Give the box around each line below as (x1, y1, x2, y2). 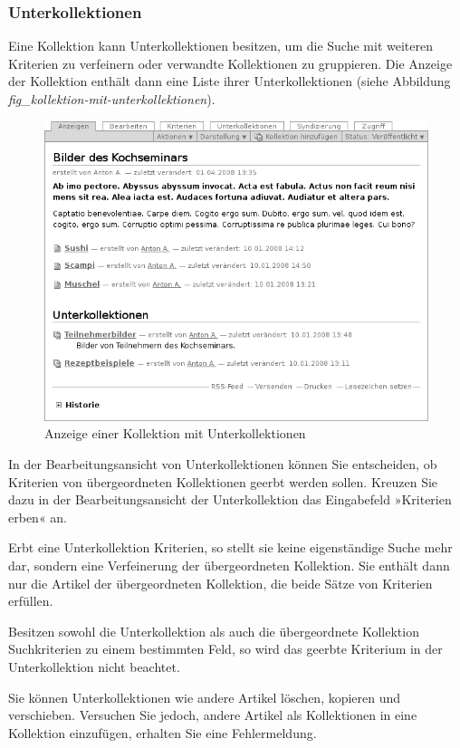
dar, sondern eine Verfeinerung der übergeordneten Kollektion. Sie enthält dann (8, 556, 450, 575)
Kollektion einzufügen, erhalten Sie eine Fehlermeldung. (8, 723, 317, 742)
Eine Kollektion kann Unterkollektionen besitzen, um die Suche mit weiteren (8, 36, 433, 55)
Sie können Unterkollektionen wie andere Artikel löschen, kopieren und (8, 687, 401, 706)
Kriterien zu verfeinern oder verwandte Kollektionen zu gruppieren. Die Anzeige (8, 53, 453, 72)
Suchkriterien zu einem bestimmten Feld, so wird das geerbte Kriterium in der (8, 639, 443, 658)
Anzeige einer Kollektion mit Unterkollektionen (44, 424, 306, 443)
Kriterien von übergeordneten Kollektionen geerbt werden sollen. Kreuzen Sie (8, 472, 438, 491)
